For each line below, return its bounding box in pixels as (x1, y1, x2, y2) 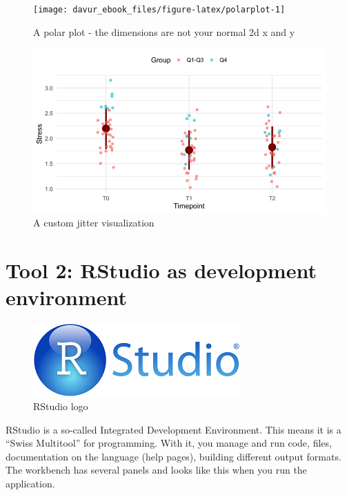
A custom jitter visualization (33, 215, 155, 230)
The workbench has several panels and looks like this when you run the (6, 463, 307, 477)
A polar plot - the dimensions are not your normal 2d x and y (33, 24, 295, 39)
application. (6, 476, 55, 490)
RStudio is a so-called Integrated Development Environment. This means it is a (6, 422, 341, 436)
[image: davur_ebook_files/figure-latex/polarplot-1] (33, 5, 286, 14)
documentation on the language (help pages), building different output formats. (6, 449, 341, 463)
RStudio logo (33, 398, 88, 413)
